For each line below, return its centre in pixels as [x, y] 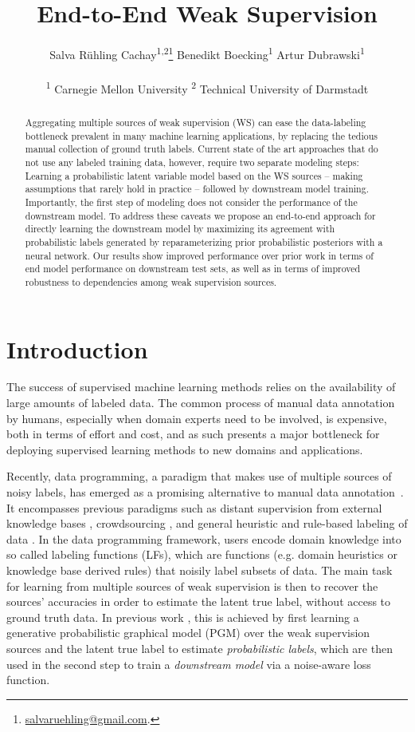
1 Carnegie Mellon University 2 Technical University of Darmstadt [207, 87]
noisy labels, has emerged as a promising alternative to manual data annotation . [205, 492]
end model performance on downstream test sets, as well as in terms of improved [193, 269]
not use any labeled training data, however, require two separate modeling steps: [192, 162]
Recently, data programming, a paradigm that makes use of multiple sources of [199, 476]
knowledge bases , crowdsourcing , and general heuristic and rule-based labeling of [207, 523]
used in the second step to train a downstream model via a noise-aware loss [189, 664]
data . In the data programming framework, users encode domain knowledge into [204, 538]
